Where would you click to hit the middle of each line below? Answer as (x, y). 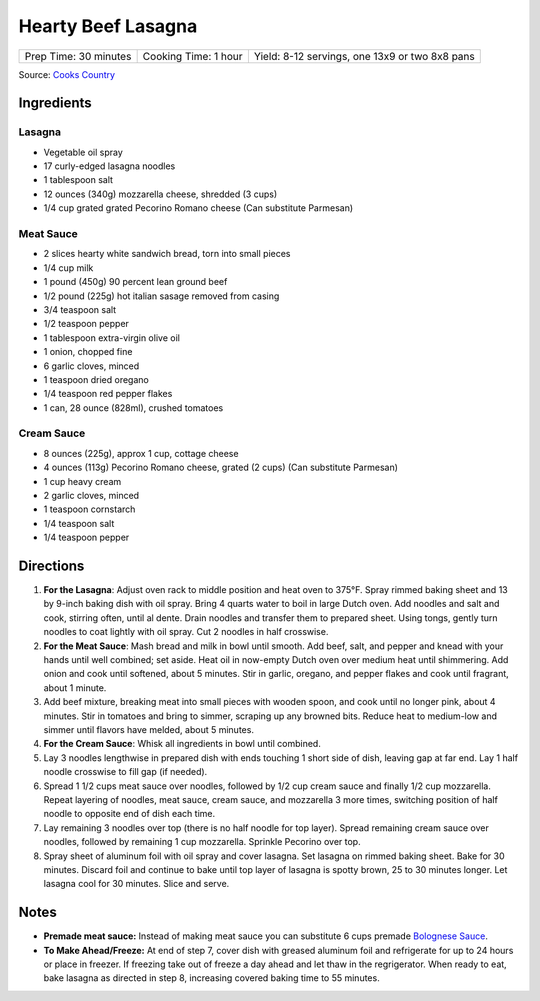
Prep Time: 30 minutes (78, 56)
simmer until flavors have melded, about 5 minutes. (149, 729)
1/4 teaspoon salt (79, 523)
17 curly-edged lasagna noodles (109, 166)
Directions (51, 566)
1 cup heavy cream (82, 481)
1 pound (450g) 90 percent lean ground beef (135, 282)
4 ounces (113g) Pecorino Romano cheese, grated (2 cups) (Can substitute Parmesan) (221, 467)
